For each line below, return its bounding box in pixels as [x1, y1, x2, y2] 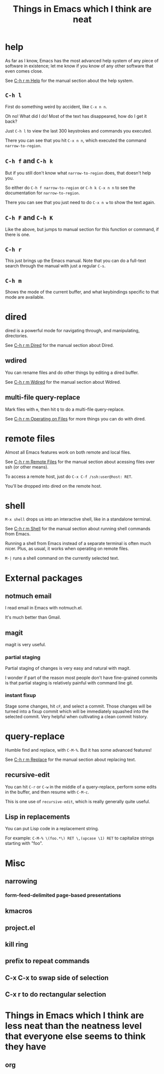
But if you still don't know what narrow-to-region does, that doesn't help [5, 170, 151, 176]
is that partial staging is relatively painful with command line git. [5, 680, 133, 685]
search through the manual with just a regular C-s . [5, 263, 106, 269]
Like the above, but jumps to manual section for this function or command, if [5, 227, 159, 233]
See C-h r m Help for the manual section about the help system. [5, 78, 134, 83]
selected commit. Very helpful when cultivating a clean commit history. [5, 713, 148, 719]
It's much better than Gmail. [5, 614, 61, 620]
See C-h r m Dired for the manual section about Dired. [5, 342, 114, 348]
